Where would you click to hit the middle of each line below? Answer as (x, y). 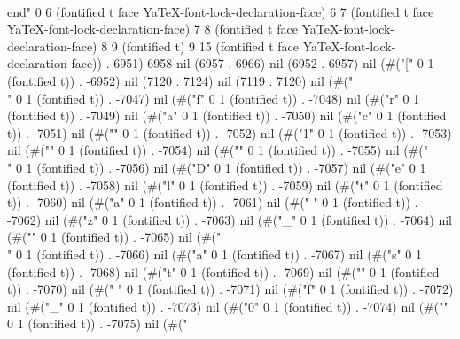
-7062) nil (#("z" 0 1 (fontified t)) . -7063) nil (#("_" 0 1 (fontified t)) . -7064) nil (230, 219)
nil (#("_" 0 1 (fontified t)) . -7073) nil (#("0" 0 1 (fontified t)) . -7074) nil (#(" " (228, 306)
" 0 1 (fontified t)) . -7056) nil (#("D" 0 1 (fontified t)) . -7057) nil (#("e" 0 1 (217, 167)
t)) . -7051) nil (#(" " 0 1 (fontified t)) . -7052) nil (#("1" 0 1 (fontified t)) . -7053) (230, 132)
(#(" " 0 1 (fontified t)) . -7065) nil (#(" (114, 237)
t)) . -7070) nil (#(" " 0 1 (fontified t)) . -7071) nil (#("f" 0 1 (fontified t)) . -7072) (230, 289)
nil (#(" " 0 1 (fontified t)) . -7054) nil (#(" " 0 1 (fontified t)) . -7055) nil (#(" (218, 150)
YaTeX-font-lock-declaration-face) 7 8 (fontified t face (152, 29)
